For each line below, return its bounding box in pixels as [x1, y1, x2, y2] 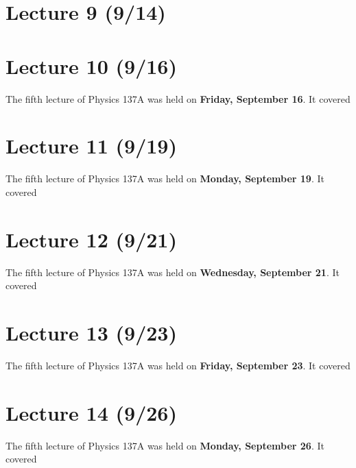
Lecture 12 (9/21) [5, 225, 177, 253]
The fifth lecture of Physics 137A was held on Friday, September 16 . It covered [5, 91, 351, 106]
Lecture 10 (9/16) [5, 51, 177, 79]
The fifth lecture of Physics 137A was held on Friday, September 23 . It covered [5, 358, 351, 372]
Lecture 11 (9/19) [5, 132, 177, 160]
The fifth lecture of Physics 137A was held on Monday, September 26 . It [5, 438, 324, 452]
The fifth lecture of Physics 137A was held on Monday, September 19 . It [5, 171, 324, 186]
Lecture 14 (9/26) [5, 398, 177, 426]
